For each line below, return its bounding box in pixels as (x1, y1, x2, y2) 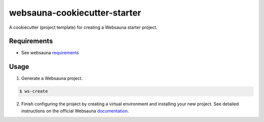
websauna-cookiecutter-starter (9, 7, 141, 18)
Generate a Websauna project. (21, 76, 83, 81)
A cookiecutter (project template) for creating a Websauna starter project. (9, 24, 157, 30)
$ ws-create (19, 88, 48, 94)
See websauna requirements (21, 50, 79, 56)
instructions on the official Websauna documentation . (21, 108, 129, 114)
